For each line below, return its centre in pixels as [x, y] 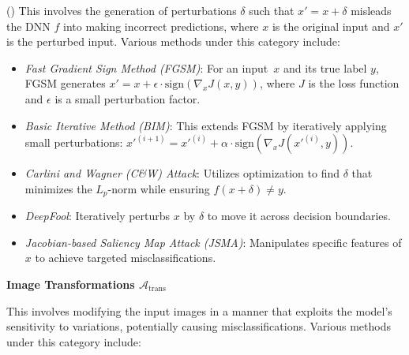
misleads [371, 10]
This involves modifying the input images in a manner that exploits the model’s [199, 310]
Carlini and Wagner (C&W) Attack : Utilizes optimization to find [182, 173]
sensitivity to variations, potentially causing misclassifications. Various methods [199, 326]
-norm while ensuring [159, 188]
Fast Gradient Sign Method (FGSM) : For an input [146, 67]
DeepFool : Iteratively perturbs [98, 216]
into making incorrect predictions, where [161, 26]
